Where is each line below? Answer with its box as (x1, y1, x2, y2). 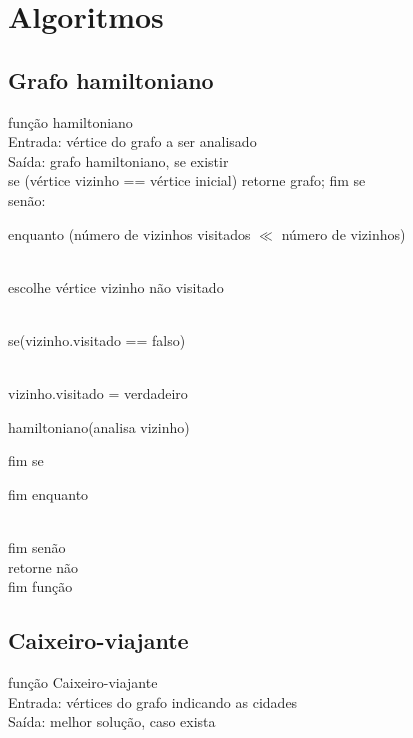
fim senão (8, 537, 66, 558)
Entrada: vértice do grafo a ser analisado (8, 131, 257, 152)
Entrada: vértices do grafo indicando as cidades (8, 691, 298, 712)
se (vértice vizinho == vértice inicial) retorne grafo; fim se (8, 170, 366, 191)
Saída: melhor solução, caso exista (8, 711, 216, 732)
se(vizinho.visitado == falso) (8, 329, 186, 350)
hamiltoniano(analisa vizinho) (8, 416, 190, 437)
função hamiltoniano (8, 111, 133, 132)
